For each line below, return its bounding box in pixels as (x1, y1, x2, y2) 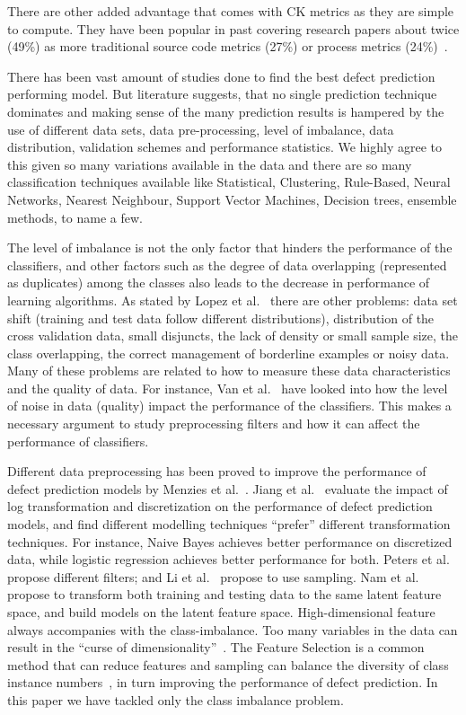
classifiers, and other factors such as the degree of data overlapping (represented (7, 255, 447, 274)
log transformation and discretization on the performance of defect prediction (7, 497, 433, 516)
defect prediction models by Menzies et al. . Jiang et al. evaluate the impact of (7, 479, 448, 498)
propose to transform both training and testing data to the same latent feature (7, 585, 442, 604)
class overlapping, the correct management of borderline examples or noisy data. (7, 343, 450, 362)
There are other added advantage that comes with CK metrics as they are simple (7, 2, 454, 20)
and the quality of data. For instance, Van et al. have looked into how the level (7, 378, 448, 397)
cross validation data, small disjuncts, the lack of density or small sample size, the (7, 326, 459, 345)
